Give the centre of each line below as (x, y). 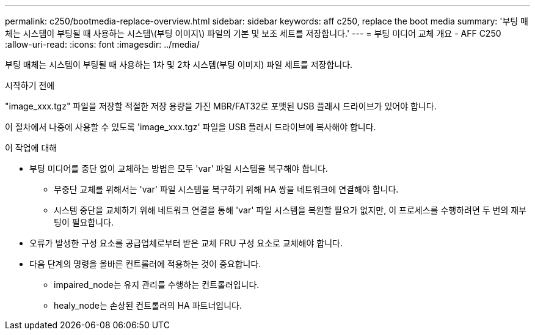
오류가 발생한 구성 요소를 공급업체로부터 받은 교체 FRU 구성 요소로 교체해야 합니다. (186, 243)
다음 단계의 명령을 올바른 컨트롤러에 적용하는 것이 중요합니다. (145, 264)
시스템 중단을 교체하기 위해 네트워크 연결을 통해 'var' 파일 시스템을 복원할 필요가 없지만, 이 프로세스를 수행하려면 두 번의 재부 (290, 210)
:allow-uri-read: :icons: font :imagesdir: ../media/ (102, 44)
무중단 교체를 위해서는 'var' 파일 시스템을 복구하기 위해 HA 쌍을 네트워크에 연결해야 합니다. (226, 189)
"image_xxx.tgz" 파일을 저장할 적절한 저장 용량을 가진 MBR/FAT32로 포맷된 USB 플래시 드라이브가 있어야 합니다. (221, 106)
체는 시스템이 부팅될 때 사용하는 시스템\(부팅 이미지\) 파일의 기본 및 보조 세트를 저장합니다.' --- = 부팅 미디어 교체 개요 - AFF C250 (253, 33)
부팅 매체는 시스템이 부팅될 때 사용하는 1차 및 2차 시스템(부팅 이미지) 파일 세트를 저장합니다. (179, 64)
